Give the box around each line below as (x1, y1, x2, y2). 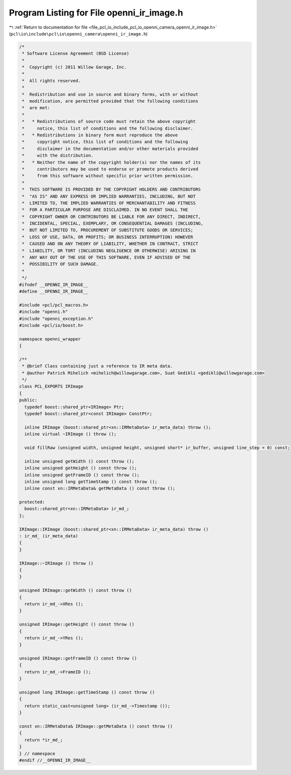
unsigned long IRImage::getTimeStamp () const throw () (19, 690, 155, 695)
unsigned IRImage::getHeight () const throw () (19, 622, 134, 627)
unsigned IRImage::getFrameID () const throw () (19, 656, 137, 661)
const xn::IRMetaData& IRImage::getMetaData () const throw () (19, 724, 173, 729)
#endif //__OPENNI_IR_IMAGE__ (19, 758, 91, 763)
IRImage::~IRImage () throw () (19, 560, 94, 566)
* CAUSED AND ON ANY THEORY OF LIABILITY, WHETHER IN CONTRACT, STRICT (22, 241, 198, 247)
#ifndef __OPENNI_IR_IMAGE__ (19, 282, 89, 287)
